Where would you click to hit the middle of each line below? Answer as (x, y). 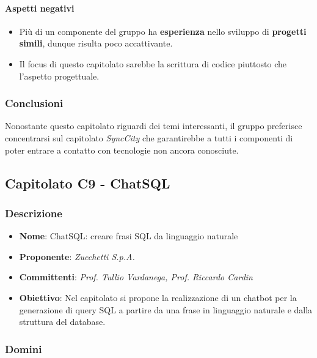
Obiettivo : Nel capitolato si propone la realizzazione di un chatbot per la (158, 297)
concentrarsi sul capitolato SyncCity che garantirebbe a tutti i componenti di (149, 137)
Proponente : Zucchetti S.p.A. (77, 256)
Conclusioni (34, 103)
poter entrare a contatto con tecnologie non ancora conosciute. (122, 150)
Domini (24, 349)
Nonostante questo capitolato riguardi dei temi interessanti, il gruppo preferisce (154, 126)
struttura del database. (62, 322)
